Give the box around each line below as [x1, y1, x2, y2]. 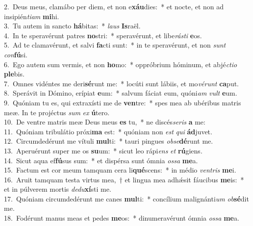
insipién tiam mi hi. [4, 11, 59, 21]
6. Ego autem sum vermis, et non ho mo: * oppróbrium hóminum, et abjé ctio [4, 59, 237, 69]
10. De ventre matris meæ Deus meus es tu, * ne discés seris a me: [4, 117, 205, 127]
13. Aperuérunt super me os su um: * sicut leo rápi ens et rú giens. [4, 145, 202, 155]
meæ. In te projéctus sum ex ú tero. [4, 107, 110, 117]
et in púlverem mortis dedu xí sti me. [4, 184, 111, 194]
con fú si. [4, 49, 27, 59]
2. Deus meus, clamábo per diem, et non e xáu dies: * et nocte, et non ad [4, 1, 224, 11]
